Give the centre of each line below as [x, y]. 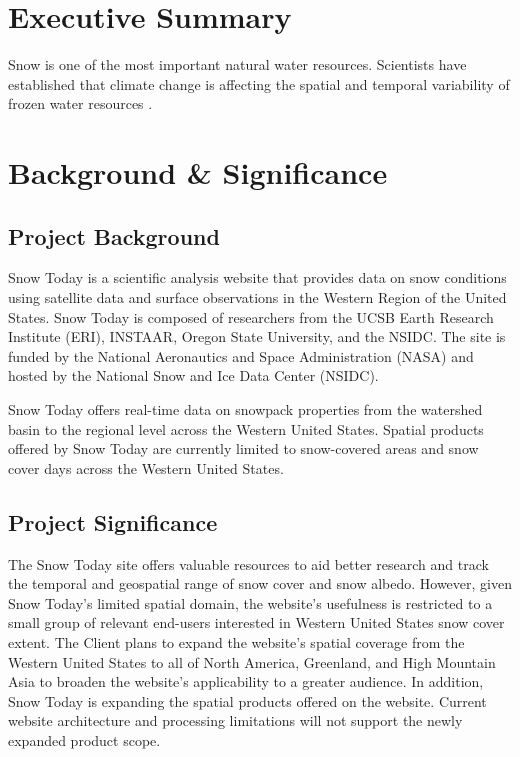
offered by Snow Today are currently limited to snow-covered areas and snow [243, 448]
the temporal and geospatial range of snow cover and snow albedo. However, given [260, 583]
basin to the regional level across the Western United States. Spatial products [246, 428]
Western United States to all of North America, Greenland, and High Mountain [252, 661]
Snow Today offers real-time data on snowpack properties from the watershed [245, 409]
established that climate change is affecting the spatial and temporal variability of [259, 83]
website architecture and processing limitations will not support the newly [235, 720]
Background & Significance [198, 172]
